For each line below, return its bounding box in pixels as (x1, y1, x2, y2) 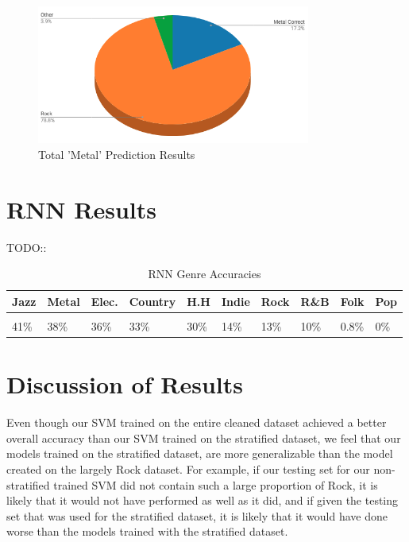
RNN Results (6, 192, 156, 225)
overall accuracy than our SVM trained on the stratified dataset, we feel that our (6, 429, 401, 446)
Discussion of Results (6, 368, 243, 401)
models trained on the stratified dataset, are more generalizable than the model (6, 445, 393, 462)
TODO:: (6, 238, 47, 255)
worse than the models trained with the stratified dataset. (6, 523, 288, 540)
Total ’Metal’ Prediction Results (38, 146, 195, 163)
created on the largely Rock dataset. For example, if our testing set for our (6, 461, 370, 478)
